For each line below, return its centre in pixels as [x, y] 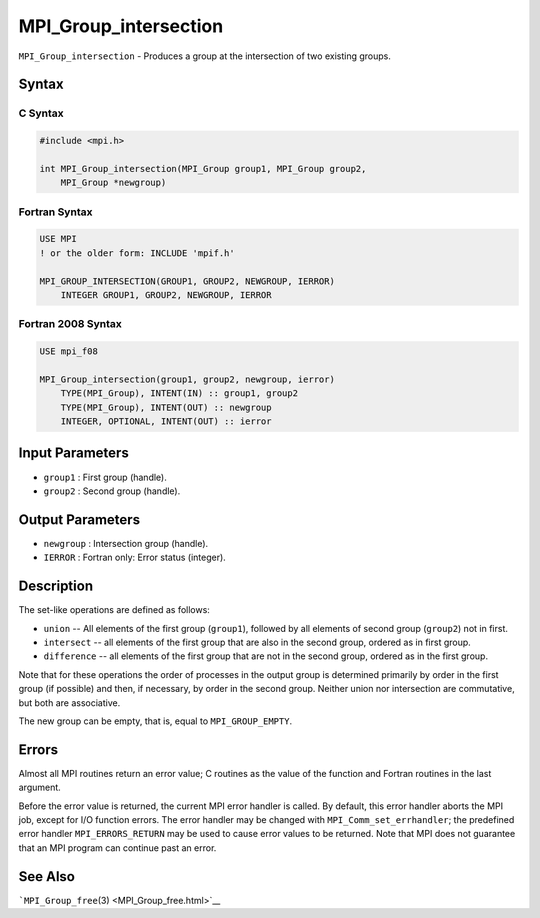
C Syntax [41, 113]
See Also [46, 876]
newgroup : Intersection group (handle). [126, 543]
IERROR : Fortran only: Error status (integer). [135, 557]
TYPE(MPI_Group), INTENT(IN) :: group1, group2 [179, 393]
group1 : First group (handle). [105, 477]
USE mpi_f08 [69, 351]
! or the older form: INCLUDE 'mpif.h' [137, 253]
